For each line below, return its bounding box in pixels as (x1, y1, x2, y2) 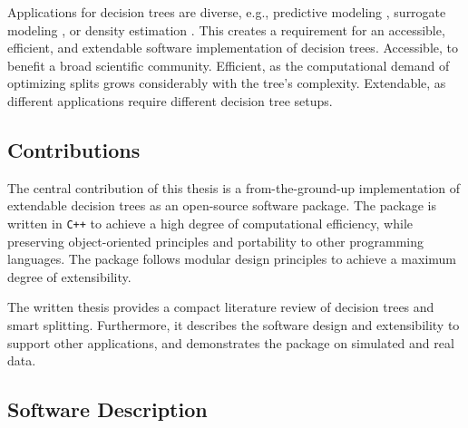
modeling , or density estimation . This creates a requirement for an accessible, (7, 20, 445, 39)
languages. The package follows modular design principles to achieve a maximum (7, 249, 457, 268)
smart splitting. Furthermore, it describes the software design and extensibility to (7, 315, 460, 334)
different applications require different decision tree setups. (7, 91, 333, 110)
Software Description (7, 395, 208, 423)
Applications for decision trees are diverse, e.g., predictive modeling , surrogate (7, 3, 446, 21)
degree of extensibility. (7, 267, 132, 286)
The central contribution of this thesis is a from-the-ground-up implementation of (7, 178, 461, 197)
